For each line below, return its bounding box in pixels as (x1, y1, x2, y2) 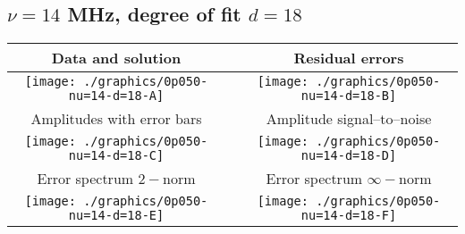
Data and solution (51, 47, 182, 69)
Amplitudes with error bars (30, 108, 202, 130)
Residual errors (293, 47, 404, 69)
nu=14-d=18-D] (300, 148, 397, 163)
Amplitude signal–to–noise (266, 108, 432, 130)
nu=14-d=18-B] (300, 88, 397, 104)
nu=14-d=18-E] (68, 208, 165, 223)
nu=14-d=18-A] (68, 88, 165, 104)
